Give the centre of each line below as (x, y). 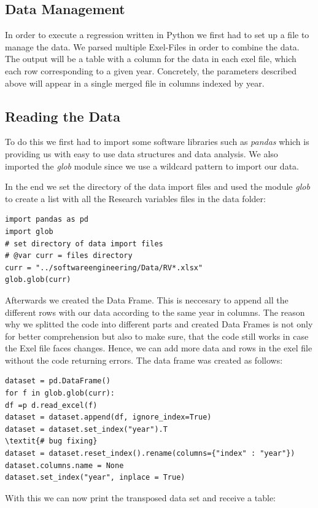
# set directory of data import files (84, 244)
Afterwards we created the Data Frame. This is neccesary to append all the (147, 299)
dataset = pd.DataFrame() (58, 381)
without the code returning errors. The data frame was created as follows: (144, 360)
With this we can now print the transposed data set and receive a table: (141, 497)
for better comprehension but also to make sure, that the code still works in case (157, 336)
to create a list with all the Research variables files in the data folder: (135, 198)
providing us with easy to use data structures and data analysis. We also (142, 153)
